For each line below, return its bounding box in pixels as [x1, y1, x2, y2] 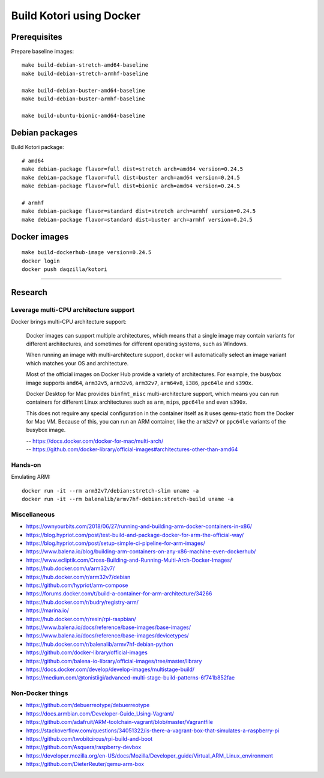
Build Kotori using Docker [11, 9, 141, 22]
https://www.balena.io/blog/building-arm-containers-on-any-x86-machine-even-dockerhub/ [26, 548, 256, 555]
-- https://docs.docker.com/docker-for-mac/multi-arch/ [26, 437, 164, 445]
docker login [22, 257, 60, 264]
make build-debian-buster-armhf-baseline [22, 96, 145, 102]
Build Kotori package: [11, 143, 64, 150]
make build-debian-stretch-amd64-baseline [22, 62, 149, 68]
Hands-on [11, 461, 41, 469]
